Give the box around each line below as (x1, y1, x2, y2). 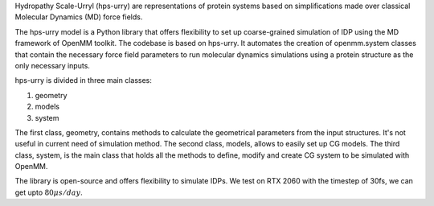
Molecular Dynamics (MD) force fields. (14, 12, 143, 22)
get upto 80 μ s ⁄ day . (14, 187, 84, 197)
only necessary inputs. (14, 60, 90, 70)
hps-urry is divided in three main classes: (14, 76, 153, 85)
